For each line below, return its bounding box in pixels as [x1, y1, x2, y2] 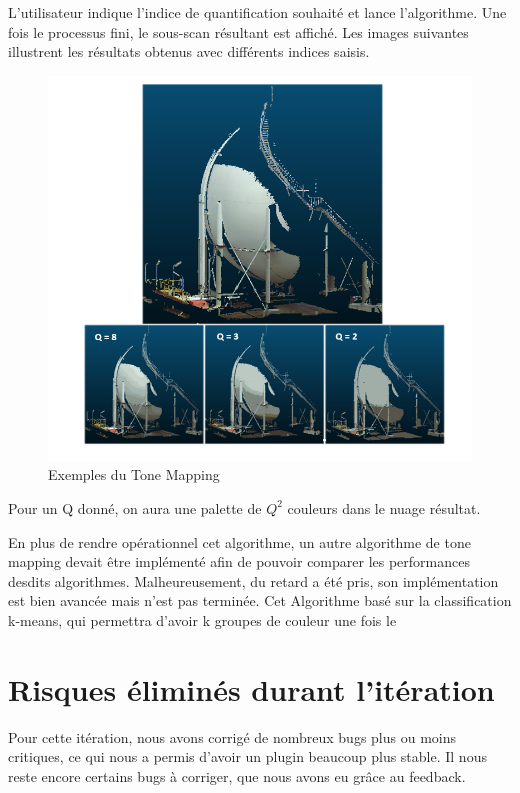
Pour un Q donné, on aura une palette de [8, 497, 262, 518]
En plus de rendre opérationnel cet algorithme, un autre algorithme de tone [8, 531, 471, 552]
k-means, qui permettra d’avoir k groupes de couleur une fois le [8, 609, 397, 630]
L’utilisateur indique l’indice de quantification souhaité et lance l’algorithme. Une [8, 2, 507, 22]
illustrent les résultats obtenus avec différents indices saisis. [8, 41, 370, 62]
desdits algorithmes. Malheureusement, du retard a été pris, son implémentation [8, 570, 499, 591]
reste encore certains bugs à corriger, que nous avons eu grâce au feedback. [8, 765, 466, 786]
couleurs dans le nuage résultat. [287, 497, 481, 518]
